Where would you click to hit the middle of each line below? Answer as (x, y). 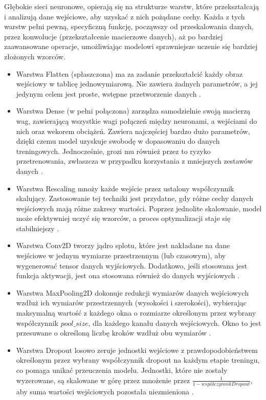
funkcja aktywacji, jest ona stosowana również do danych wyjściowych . (128, 275)
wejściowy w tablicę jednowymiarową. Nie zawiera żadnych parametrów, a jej (137, 84)
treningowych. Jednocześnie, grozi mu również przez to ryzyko (113, 151)
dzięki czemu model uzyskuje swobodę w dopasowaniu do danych (118, 141)
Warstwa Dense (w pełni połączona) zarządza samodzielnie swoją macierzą (133, 111)
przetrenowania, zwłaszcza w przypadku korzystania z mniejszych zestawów (134, 161)
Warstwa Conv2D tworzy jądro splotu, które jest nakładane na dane (123, 245)
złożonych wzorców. (35, 56)
